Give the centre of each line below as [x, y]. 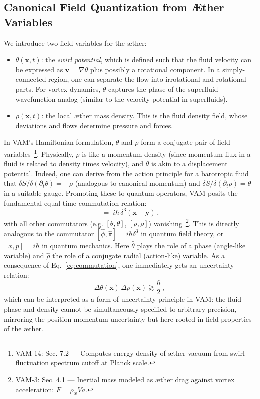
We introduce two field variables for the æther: [75, 43]
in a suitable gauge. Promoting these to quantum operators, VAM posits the [121, 193]
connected [31, 79]
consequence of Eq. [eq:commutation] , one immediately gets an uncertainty [119, 265]
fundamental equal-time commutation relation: [75, 203]
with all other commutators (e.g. [54, 223]
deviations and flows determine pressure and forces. [94, 125]
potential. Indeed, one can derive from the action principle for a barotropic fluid [126, 173]
